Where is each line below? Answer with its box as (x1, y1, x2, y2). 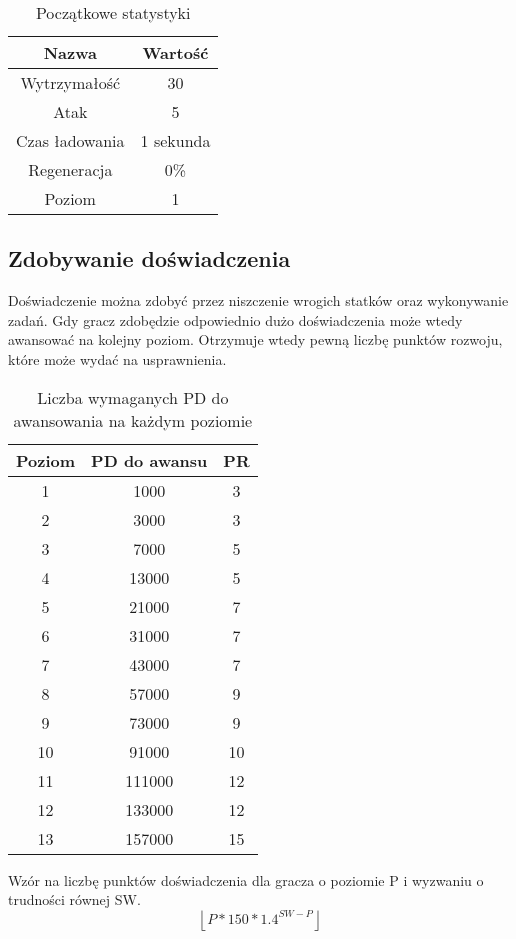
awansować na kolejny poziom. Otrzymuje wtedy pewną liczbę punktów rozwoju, (8, 329, 503, 350)
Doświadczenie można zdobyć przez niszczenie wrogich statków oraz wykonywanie (8, 290, 509, 311)
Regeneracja (28, 158, 113, 181)
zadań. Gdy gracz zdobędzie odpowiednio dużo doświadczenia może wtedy (8, 309, 463, 330)
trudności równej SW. (8, 889, 141, 910)
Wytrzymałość (20, 71, 121, 94)
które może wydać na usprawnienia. (8, 348, 227, 369)
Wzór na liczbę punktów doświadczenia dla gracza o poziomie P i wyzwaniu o (8, 869, 484, 890)
